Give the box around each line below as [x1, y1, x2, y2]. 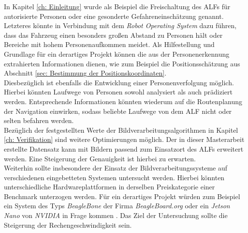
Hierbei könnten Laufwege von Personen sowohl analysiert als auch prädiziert [4, 87, 233, 97]
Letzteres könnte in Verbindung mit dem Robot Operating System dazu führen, [4, 20, 237, 31]
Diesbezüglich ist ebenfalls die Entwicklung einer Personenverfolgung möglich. [4, 77, 234, 87]
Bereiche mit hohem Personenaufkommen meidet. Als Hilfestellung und [4, 39, 215, 49]
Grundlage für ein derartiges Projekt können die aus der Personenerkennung [4, 48, 230, 59]
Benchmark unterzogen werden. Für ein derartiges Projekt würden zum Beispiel [4, 191, 240, 201]
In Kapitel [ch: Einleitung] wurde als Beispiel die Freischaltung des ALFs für [4, 1, 231, 11]
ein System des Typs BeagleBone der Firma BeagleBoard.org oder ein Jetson [4, 201, 230, 211]
